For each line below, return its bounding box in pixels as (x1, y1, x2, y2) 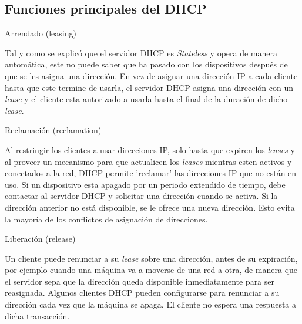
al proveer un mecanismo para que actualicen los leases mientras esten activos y (5, 155, 292, 167)
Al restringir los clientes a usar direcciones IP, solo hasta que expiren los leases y (5, 143, 295, 156)
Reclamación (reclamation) (5, 124, 102, 136)
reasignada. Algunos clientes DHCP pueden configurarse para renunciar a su (5, 286, 280, 299)
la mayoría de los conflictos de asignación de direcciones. (5, 212, 208, 225)
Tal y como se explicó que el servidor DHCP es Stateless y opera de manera (5, 46, 278, 59)
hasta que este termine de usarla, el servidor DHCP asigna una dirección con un (5, 81, 293, 93)
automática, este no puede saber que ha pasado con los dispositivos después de (5, 58, 288, 70)
